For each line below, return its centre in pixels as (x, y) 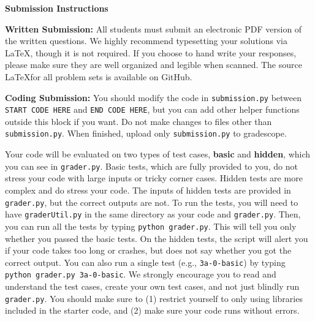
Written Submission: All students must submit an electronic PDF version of (154, 28)
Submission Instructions (57, 8)
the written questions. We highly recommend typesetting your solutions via (146, 41)
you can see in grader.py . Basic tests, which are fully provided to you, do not (152, 166)
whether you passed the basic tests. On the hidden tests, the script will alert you (157, 238)
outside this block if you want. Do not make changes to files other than (139, 121)
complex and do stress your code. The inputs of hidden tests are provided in (148, 190)
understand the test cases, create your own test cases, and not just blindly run (152, 286)
